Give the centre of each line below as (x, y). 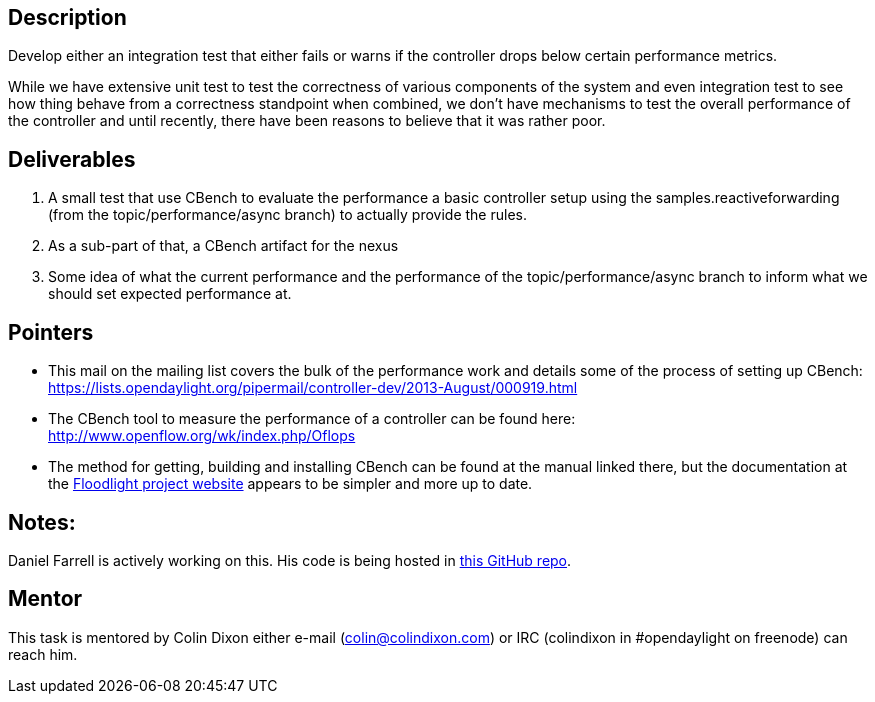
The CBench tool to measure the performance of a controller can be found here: (312, 419)
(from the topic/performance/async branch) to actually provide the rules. (287, 215)
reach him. (43, 654)
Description (67, 17)
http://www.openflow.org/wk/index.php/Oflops (202, 436)
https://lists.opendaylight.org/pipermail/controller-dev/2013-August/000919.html (313, 388)
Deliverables (72, 159)
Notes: (42, 522)
